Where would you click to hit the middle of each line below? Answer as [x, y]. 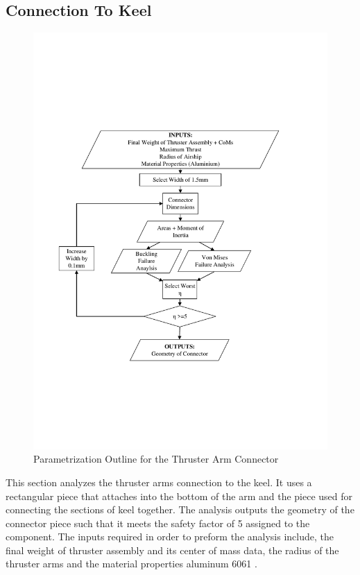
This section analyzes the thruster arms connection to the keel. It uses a [159, 482]
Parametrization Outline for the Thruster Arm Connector [156, 459]
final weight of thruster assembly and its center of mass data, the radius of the [172, 550]
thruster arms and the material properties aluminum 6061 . [131, 564]
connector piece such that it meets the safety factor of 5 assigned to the [158, 523]
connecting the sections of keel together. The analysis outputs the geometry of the [180, 509]
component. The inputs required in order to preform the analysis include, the [170, 537]
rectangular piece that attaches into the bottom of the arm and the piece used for [179, 496]
